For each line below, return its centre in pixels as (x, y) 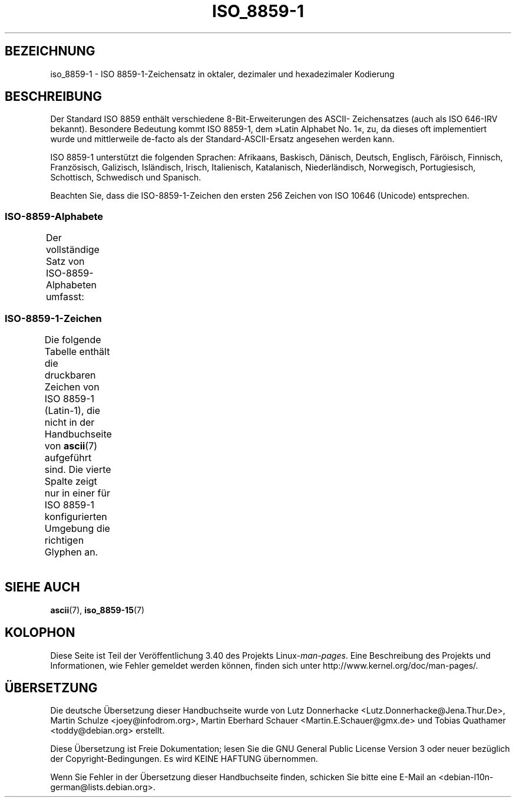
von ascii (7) (71, 446)
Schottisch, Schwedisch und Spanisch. (126, 178)
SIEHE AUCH (42, 587)
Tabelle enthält (77, 351)
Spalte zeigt (71, 481)
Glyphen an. (71, 552)
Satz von (65, 262)
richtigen (64, 540)
